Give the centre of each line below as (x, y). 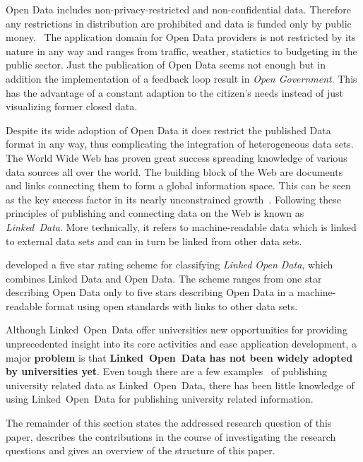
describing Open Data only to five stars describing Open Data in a (150, 292)
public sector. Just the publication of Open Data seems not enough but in (166, 65)
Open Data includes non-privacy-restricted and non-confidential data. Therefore (179, 9)
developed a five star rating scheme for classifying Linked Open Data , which (169, 265)
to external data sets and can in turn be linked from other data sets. (154, 241)
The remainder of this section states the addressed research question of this (169, 423)
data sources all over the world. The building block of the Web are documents (174, 171)
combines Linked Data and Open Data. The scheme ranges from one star (164, 278)
